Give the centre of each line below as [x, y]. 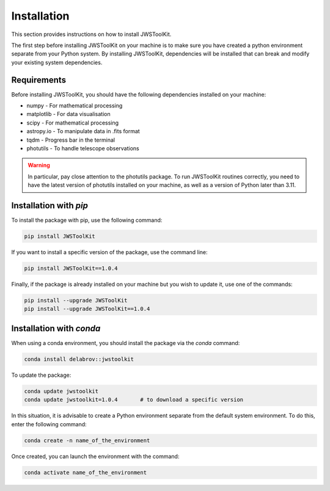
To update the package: [41, 375]
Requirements [39, 80]
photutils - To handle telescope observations [83, 148]
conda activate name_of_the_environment [85, 472]
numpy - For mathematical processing [75, 106]
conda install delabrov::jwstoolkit [79, 359]
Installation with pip [50, 205]
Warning [39, 165]
